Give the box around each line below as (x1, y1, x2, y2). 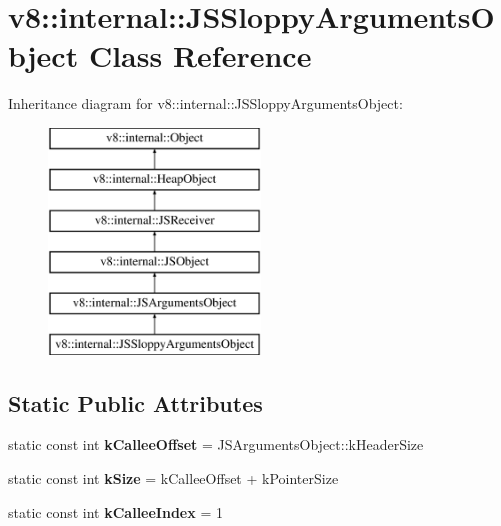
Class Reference (88, 35, 312, 76)
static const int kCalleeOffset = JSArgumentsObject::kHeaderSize (8, 434, 424, 455)
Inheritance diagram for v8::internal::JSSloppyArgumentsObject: (8, 93, 403, 114)
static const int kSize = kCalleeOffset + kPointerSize (8, 468, 339, 489)
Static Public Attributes (8, 387, 263, 418)
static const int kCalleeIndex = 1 (8, 501, 223, 522)
